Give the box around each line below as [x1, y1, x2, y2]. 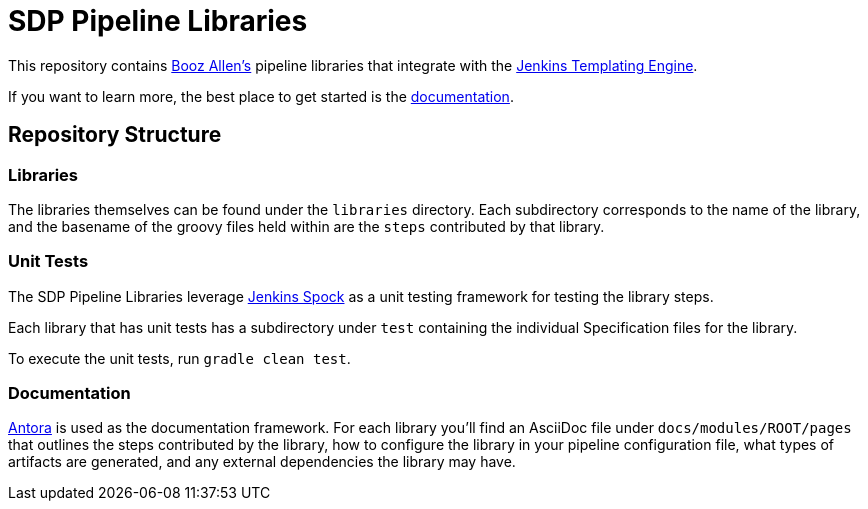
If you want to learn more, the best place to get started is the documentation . [8, 87, 514, 105]
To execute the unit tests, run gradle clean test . [8, 349, 351, 367]
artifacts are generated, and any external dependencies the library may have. [8, 453, 516, 471]
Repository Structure [8, 122, 222, 148]
